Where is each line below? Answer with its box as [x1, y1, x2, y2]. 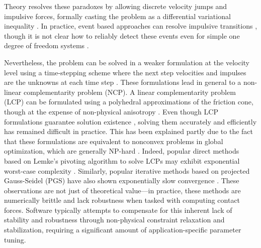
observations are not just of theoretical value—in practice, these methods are [4, 185, 241, 195]
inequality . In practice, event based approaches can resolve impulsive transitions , [4, 21, 257, 31]
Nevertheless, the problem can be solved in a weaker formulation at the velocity [4, 57, 250, 67]
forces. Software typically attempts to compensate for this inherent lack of [4, 204, 232, 215]
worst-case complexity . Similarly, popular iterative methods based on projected [4, 165, 250, 176]
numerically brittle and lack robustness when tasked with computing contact [4, 195, 240, 205]
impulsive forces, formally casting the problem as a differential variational [4, 11, 231, 21]
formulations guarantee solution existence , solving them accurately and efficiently [4, 116, 257, 127]
